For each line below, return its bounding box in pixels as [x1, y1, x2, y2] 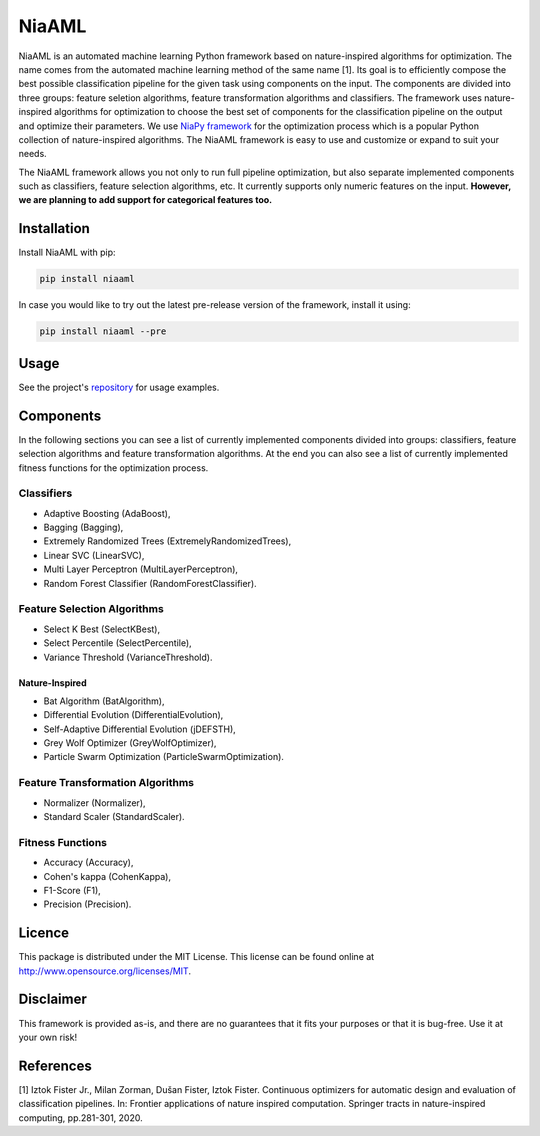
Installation [18, 220, 90, 237]
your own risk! [18, 1031, 78, 1043]
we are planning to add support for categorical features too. [18, 194, 273, 206]
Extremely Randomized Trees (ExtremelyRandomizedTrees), [43, 535, 292, 547]
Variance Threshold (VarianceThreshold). [43, 651, 213, 663]
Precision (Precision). [43, 898, 132, 910]
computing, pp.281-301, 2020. [18, 1111, 144, 1124]
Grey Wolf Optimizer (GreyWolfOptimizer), [43, 737, 217, 749]
